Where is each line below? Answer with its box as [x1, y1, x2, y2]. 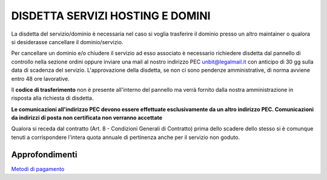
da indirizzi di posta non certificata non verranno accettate [11, 114, 163, 121]
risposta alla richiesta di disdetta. [11, 94, 94, 102]
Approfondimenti [11, 149, 78, 159]
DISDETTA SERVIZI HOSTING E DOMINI [11, 9, 211, 22]
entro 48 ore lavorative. [11, 75, 70, 82]
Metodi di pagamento [11, 165, 65, 172]
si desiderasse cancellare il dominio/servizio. [11, 38, 124, 45]
